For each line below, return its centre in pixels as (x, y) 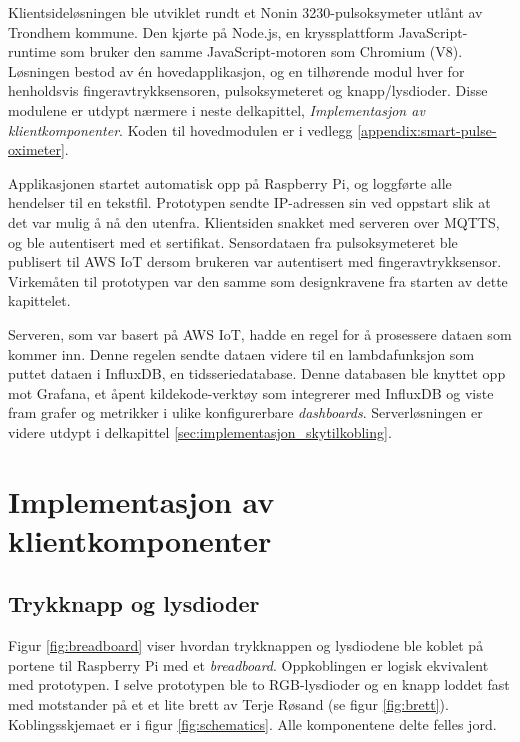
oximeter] (36, 149)
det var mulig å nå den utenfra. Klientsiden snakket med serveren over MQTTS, (254, 221)
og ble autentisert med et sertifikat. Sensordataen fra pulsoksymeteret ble (233, 241)
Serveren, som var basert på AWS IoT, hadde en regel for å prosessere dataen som (260, 333)
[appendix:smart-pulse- (427, 129)
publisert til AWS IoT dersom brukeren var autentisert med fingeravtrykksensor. (255, 261)
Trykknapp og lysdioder (134, 603)
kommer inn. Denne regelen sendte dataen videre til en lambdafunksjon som (241, 353)
